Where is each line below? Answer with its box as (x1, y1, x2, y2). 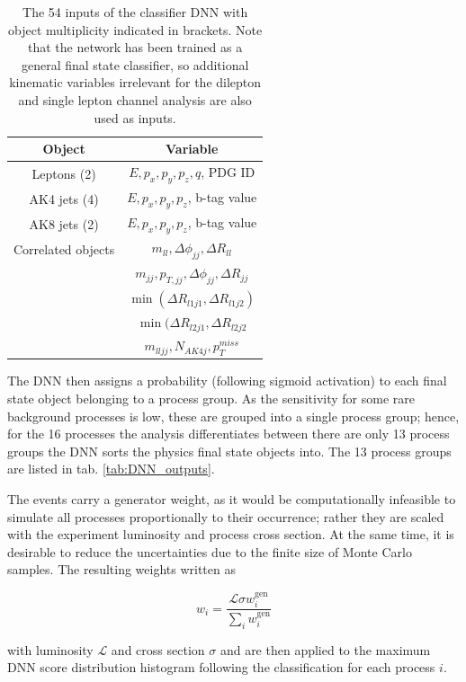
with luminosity (7, 640, 94, 659)
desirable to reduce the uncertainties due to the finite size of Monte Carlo (7, 542, 412, 561)
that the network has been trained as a (28, 38, 243, 57)
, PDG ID (201, 163, 255, 181)
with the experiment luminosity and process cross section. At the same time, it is (7, 525, 454, 544)
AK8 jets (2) (29, 214, 99, 233)
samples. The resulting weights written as (7, 560, 236, 579)
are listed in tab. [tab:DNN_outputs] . (7, 459, 215, 478)
